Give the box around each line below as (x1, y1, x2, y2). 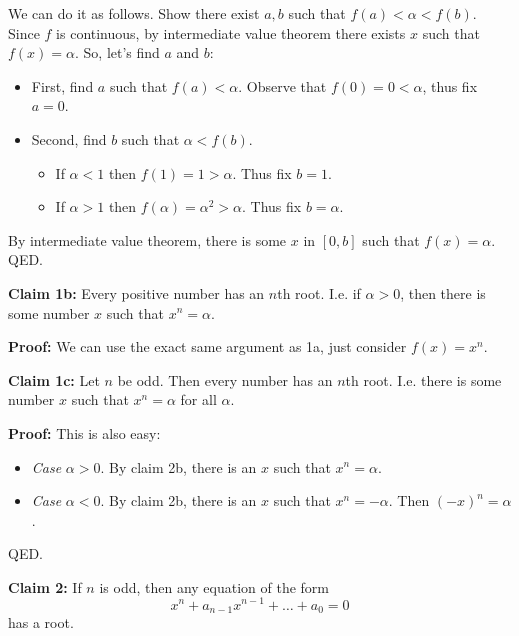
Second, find (31, 128, 107, 149)
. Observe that (238, 75, 327, 96)
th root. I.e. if (277, 282, 361, 303)
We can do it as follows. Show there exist (8, 3, 260, 23)
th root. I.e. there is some (345, 369, 502, 390)
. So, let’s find (74, 42, 160, 63)
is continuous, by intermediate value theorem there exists (56, 22, 406, 43)
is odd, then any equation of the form (99, 576, 330, 597)
